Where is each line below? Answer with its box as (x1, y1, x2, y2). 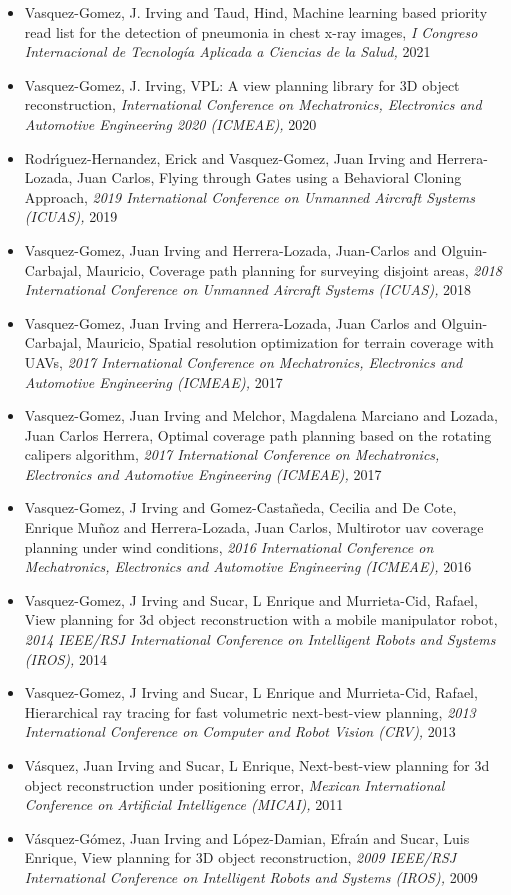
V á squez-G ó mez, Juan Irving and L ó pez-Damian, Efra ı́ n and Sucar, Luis (24, 827, 470, 848)
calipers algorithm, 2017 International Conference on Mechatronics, (24, 444, 440, 465)
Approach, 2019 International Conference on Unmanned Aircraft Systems (24, 186, 475, 207)
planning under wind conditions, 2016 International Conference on (24, 536, 434, 557)
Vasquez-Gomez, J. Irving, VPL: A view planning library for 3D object (24, 74, 460, 95)
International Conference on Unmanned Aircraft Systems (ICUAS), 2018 (24, 279, 472, 300)
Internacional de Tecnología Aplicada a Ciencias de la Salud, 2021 (24, 41, 431, 62)
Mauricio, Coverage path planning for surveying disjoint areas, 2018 (86, 259, 502, 280)
